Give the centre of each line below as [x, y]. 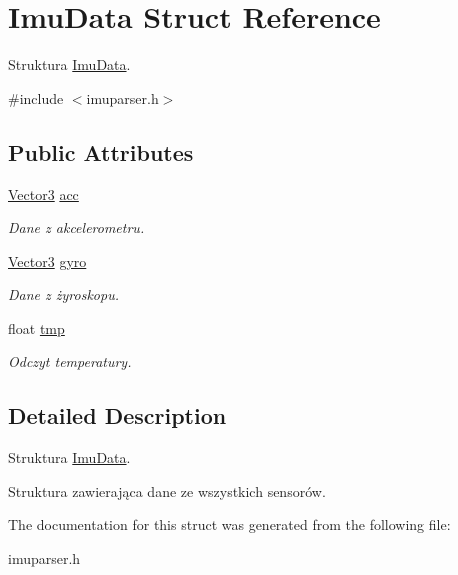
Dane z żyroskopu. [63, 294]
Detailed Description [117, 415]
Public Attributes [101, 151]
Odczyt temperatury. [70, 361]
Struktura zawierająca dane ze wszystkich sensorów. [167, 490]
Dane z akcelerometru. [76, 227]
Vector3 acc [43, 193]
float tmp [36, 327]
